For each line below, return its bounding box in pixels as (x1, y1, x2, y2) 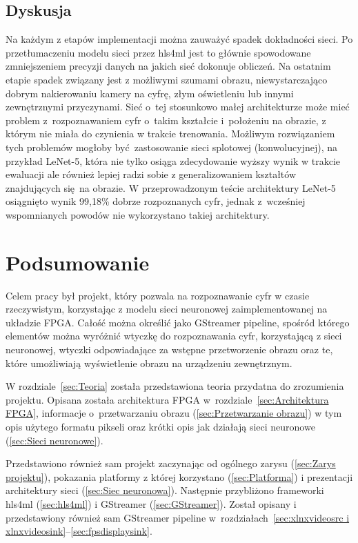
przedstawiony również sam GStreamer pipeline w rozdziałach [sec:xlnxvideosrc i (6, 510, 350, 524)
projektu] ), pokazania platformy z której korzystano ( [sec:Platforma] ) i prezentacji (6, 469, 353, 484)
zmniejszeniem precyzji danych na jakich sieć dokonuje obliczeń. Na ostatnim (6, 59, 331, 73)
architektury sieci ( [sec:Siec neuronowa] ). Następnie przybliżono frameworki (6, 483, 324, 497)
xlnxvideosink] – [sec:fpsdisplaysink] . (6, 524, 152, 538)
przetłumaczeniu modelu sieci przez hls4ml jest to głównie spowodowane (6, 45, 311, 59)
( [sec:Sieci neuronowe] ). (6, 433, 103, 447)
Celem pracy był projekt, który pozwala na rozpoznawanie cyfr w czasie (6, 288, 310, 302)
